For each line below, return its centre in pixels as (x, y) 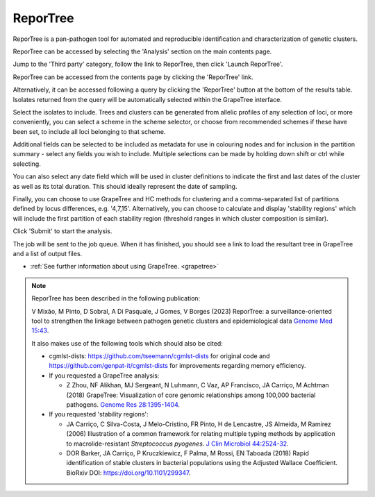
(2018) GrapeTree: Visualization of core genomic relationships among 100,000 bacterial (191, 395)
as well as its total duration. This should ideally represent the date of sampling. (125, 186)
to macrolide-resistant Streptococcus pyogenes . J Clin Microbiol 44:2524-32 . (177, 444)
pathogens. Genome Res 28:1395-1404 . (123, 405)
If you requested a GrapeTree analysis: (104, 376)
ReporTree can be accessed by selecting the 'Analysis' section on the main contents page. (142, 51)
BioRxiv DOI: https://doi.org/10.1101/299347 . (128, 473)
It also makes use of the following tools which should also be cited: (127, 343)
